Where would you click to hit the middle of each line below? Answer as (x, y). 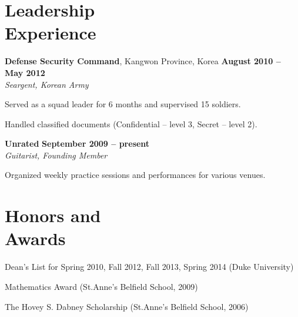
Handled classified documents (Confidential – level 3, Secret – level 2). (131, 123)
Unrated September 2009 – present (77, 143)
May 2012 (25, 72)
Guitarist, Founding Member (56, 155)
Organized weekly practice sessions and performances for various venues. (135, 175)
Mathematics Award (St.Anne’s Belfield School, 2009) (101, 286)
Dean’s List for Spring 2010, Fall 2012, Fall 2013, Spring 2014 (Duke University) (149, 267)
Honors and (53, 215)
